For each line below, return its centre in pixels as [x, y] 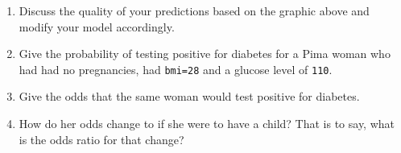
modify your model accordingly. [97, 26]
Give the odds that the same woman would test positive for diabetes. [189, 96]
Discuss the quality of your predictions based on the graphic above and [194, 10]
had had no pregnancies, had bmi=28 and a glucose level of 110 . [176, 69]
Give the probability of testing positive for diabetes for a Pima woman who [205, 54]
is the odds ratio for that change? [101, 139]
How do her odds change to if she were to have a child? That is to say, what [207, 124]
